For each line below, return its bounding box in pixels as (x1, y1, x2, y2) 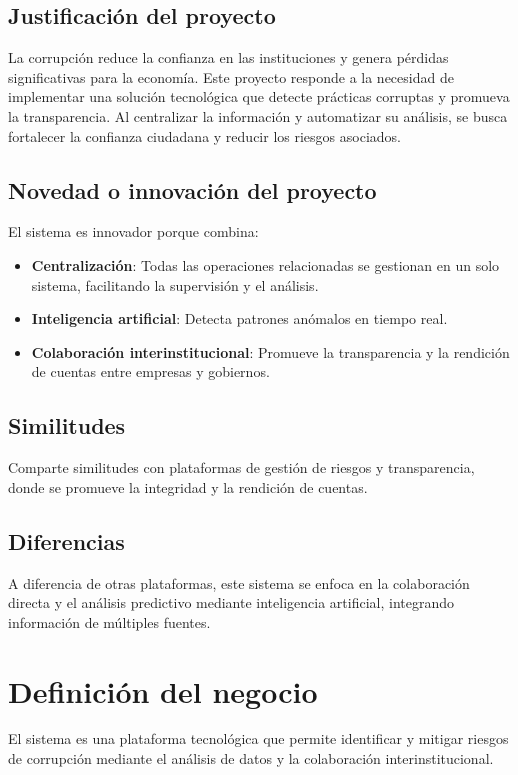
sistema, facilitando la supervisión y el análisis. (31, 274, 319, 295)
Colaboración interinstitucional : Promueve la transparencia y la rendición (31, 341, 510, 362)
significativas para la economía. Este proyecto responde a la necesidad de (8, 66, 454, 87)
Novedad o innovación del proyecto (8, 174, 377, 205)
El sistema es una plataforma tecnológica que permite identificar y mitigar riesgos (8, 728, 509, 749)
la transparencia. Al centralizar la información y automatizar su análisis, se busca (8, 105, 508, 126)
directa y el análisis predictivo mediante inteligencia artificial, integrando (8, 592, 454, 613)
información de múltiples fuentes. (8, 611, 211, 632)
